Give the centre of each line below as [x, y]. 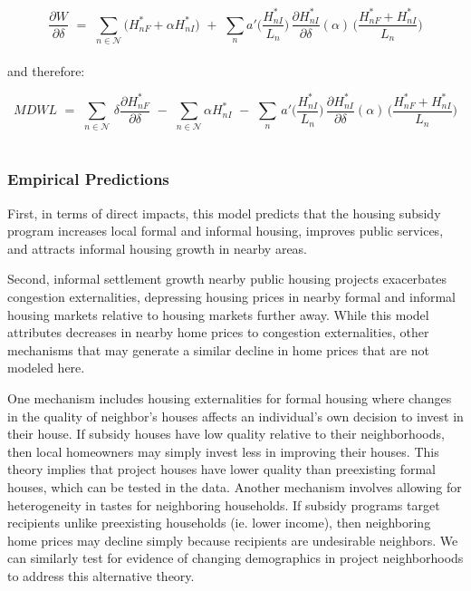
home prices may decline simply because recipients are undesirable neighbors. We [233, 540]
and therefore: [46, 70]
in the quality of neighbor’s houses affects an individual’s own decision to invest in [235, 416]
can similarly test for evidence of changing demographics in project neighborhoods [235, 558]
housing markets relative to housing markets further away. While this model [218, 314]
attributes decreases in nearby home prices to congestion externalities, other [218, 332]
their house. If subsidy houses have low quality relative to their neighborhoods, [226, 434]
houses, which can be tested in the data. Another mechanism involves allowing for [235, 486]
